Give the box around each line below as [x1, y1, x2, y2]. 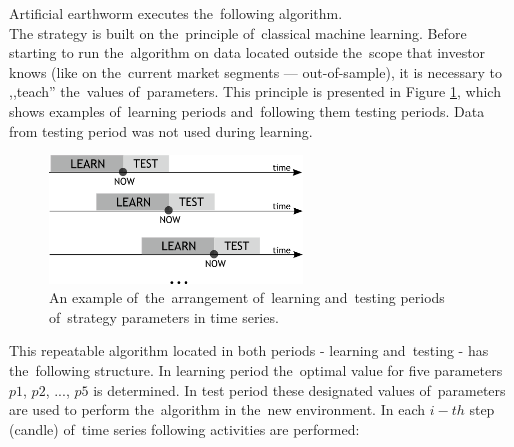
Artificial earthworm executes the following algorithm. [9, 3, 343, 23]
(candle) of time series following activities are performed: [9, 418, 360, 439]
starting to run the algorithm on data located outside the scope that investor [9, 42, 486, 63]
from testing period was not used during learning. [9, 120, 313, 141]
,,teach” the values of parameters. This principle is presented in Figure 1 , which [9, 81, 501, 102]
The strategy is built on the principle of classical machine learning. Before [9, 22, 467, 43]
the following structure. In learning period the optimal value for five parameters [9, 360, 503, 380]
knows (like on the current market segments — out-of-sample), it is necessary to [9, 61, 502, 82]
